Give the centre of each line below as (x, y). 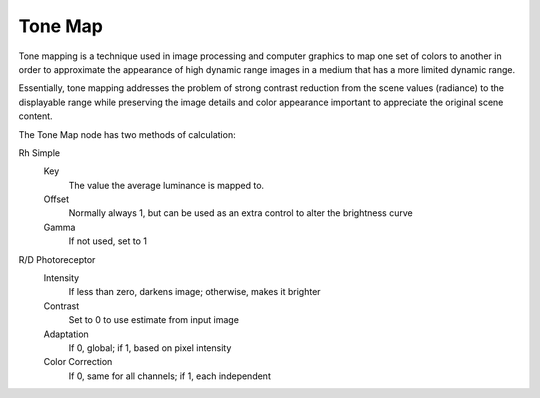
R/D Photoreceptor (57, 259)
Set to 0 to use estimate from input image (154, 320)
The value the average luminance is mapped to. (166, 185)
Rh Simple (39, 152)
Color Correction (78, 362)
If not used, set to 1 (107, 241)
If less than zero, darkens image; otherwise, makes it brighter (194, 292)
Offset (56, 199)
